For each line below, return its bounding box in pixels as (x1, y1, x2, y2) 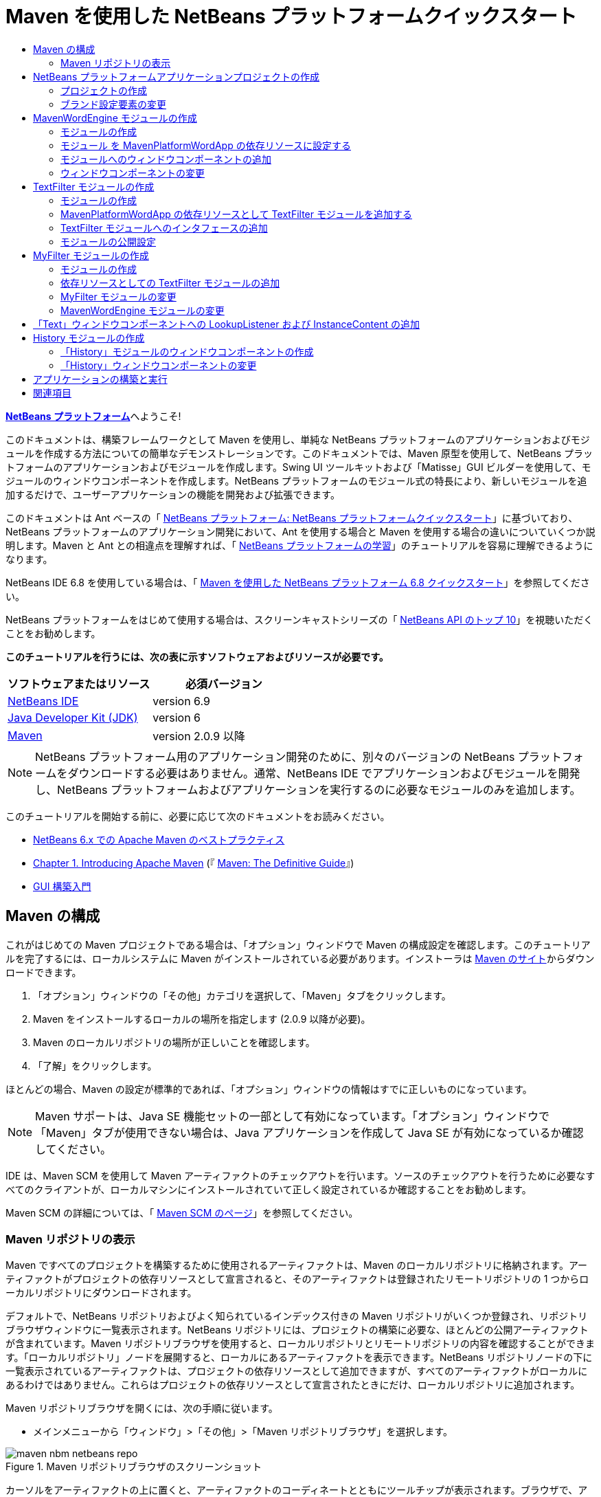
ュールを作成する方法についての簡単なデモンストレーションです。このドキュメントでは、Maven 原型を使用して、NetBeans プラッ (5, 447, 593, 459)
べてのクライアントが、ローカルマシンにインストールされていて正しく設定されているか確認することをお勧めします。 (5, 1183, 532, 1195)
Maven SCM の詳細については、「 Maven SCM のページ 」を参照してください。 (5, 1206, 359, 1219)
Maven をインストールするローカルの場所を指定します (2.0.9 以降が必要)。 (33, 1012, 371, 1025)
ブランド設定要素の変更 (60, 98, 166, 110)
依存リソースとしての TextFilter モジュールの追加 (60, 276, 280, 289)
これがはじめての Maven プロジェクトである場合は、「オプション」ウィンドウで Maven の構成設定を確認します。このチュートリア (5, 938, 591, 951)
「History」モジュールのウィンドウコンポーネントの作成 (60, 345, 314, 357)
